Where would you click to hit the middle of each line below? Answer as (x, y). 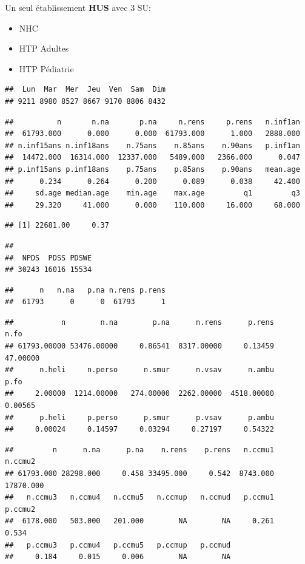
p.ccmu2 (20, 509)
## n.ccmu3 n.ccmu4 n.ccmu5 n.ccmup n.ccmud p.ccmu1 (139, 498)
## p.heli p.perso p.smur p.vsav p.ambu (139, 417)
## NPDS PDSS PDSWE (49, 258)
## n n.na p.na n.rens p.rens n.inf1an (152, 122)
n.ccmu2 (20, 462)
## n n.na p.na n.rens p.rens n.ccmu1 (139, 450)
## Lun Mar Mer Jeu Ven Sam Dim (85, 90)
